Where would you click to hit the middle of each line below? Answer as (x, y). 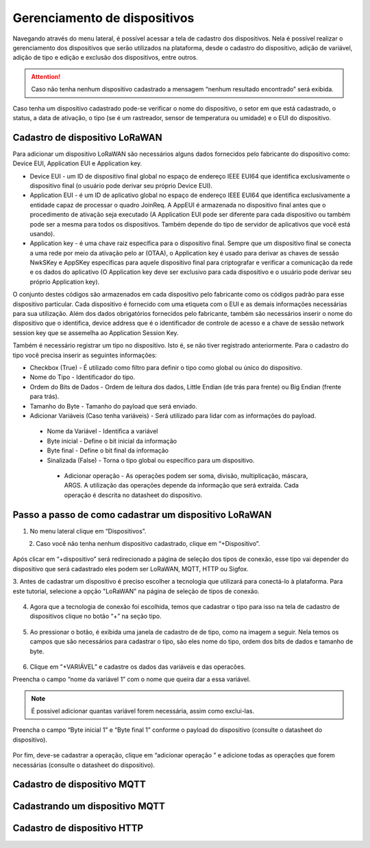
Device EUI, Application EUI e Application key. (77, 163)
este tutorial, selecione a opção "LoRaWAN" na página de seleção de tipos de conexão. (136, 591)
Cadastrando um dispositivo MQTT (89, 806)
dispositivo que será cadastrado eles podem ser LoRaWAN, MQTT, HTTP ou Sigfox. (131, 569)
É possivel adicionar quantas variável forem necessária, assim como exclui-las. (143, 711)
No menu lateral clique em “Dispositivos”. (88, 531)
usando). (42, 233)
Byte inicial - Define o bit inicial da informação (112, 441)
